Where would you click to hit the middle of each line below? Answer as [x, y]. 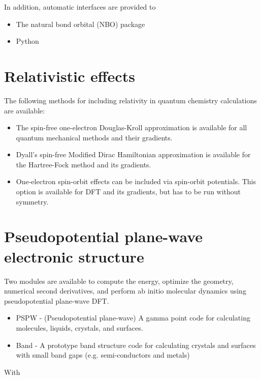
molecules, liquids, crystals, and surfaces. [79, 327]
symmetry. [32, 201]
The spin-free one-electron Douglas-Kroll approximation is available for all [132, 127]
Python [27, 41]
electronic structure [74, 256]
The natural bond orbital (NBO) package [80, 24]
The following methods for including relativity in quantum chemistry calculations [130, 100]
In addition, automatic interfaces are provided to [80, 7]
